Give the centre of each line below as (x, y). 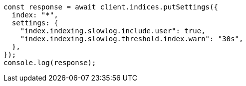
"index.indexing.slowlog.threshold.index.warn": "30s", (132, 39)
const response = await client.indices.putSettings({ (111, 7)
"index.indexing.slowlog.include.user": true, (113, 31)
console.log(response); (50, 63)
